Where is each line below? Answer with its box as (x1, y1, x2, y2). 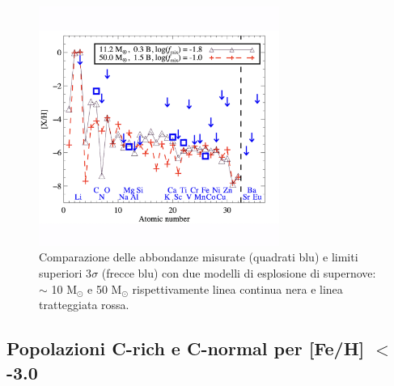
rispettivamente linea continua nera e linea (132, 280, 343, 297)
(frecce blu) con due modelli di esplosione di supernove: (101, 264, 376, 281)
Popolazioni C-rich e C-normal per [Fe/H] (6, 336, 365, 361)
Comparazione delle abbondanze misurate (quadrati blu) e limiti (39, 248, 358, 265)
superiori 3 (39, 264, 92, 281)
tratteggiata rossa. (39, 296, 129, 313)
